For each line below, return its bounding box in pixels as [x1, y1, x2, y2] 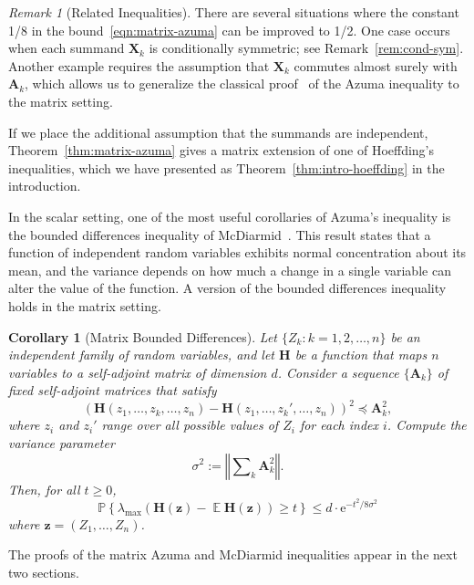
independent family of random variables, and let [8, 345, 274, 364]
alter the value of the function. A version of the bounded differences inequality [8, 278, 447, 298]
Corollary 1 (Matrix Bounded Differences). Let [8, 327, 277, 346]
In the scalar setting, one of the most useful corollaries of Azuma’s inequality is [8, 206, 451, 225]
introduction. [8, 176, 81, 195]
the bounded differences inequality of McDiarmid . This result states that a [8, 225, 431, 244]
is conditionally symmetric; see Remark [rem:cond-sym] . [149, 38, 464, 57]
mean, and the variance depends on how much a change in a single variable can [8, 260, 451, 279]
